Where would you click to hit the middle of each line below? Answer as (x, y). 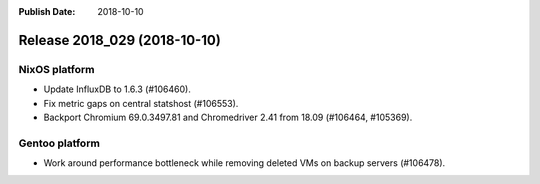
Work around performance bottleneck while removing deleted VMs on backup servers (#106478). (244, 163)
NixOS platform (56, 69)
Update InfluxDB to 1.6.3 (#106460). (117, 89)
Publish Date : (47, 11)
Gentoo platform (59, 143)
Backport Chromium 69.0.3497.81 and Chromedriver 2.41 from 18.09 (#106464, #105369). (228, 117)
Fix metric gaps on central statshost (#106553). (141, 103)
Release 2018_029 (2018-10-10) (120, 40)
